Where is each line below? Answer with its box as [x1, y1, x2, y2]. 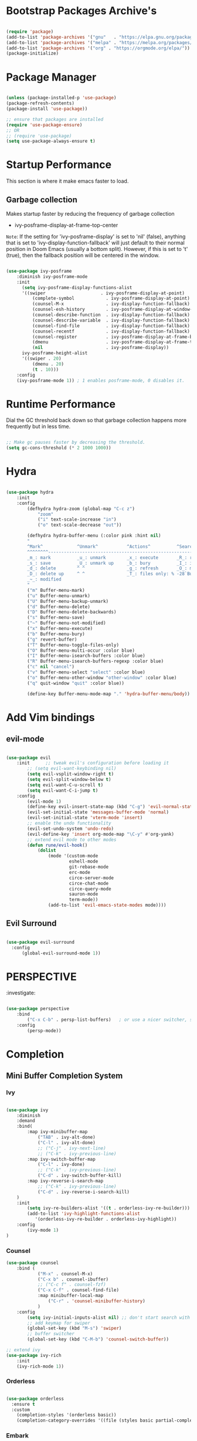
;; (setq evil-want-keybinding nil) [27, 766, 117, 772]
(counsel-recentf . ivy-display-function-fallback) [32, 328, 191, 334]
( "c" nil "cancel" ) [27, 664, 75, 670]
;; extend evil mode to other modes [27, 836, 117, 843]
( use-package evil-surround [6, 939, 75, 945]
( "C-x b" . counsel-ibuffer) [37, 1276, 109, 1282]
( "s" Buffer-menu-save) [27, 615, 85, 621]
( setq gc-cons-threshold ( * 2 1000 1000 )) [6, 445, 111, 451]
